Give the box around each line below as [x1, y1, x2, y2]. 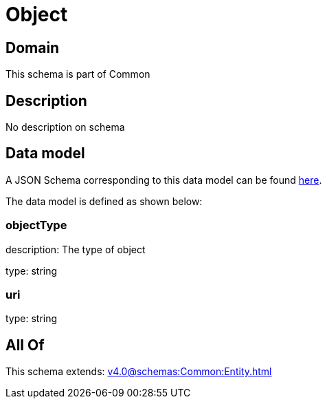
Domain [5, 39, 60, 56]
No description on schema [5, 121, 125, 134]
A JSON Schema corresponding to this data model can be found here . [5, 173, 322, 186]
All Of [5, 336, 45, 354]
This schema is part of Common [5, 68, 150, 81]
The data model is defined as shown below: [5, 195, 203, 207]
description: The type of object [5, 243, 146, 255]
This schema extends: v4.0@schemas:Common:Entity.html [5, 365, 272, 378]
